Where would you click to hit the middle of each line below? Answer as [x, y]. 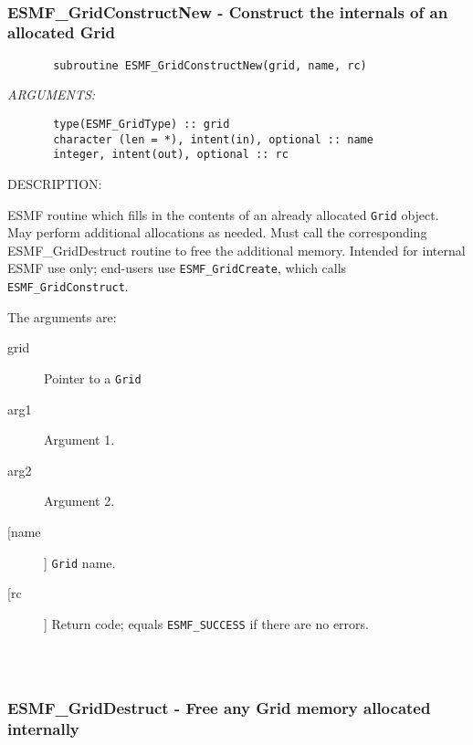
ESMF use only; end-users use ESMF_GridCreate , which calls [177, 268]
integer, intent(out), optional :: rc [171, 155]
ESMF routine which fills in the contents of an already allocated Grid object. [223, 214]
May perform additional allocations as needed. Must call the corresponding [217, 232]
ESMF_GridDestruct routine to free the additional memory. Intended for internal [236, 250]
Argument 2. [79, 501]
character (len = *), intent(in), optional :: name [213, 139]
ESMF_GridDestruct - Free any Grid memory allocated [219, 707]
